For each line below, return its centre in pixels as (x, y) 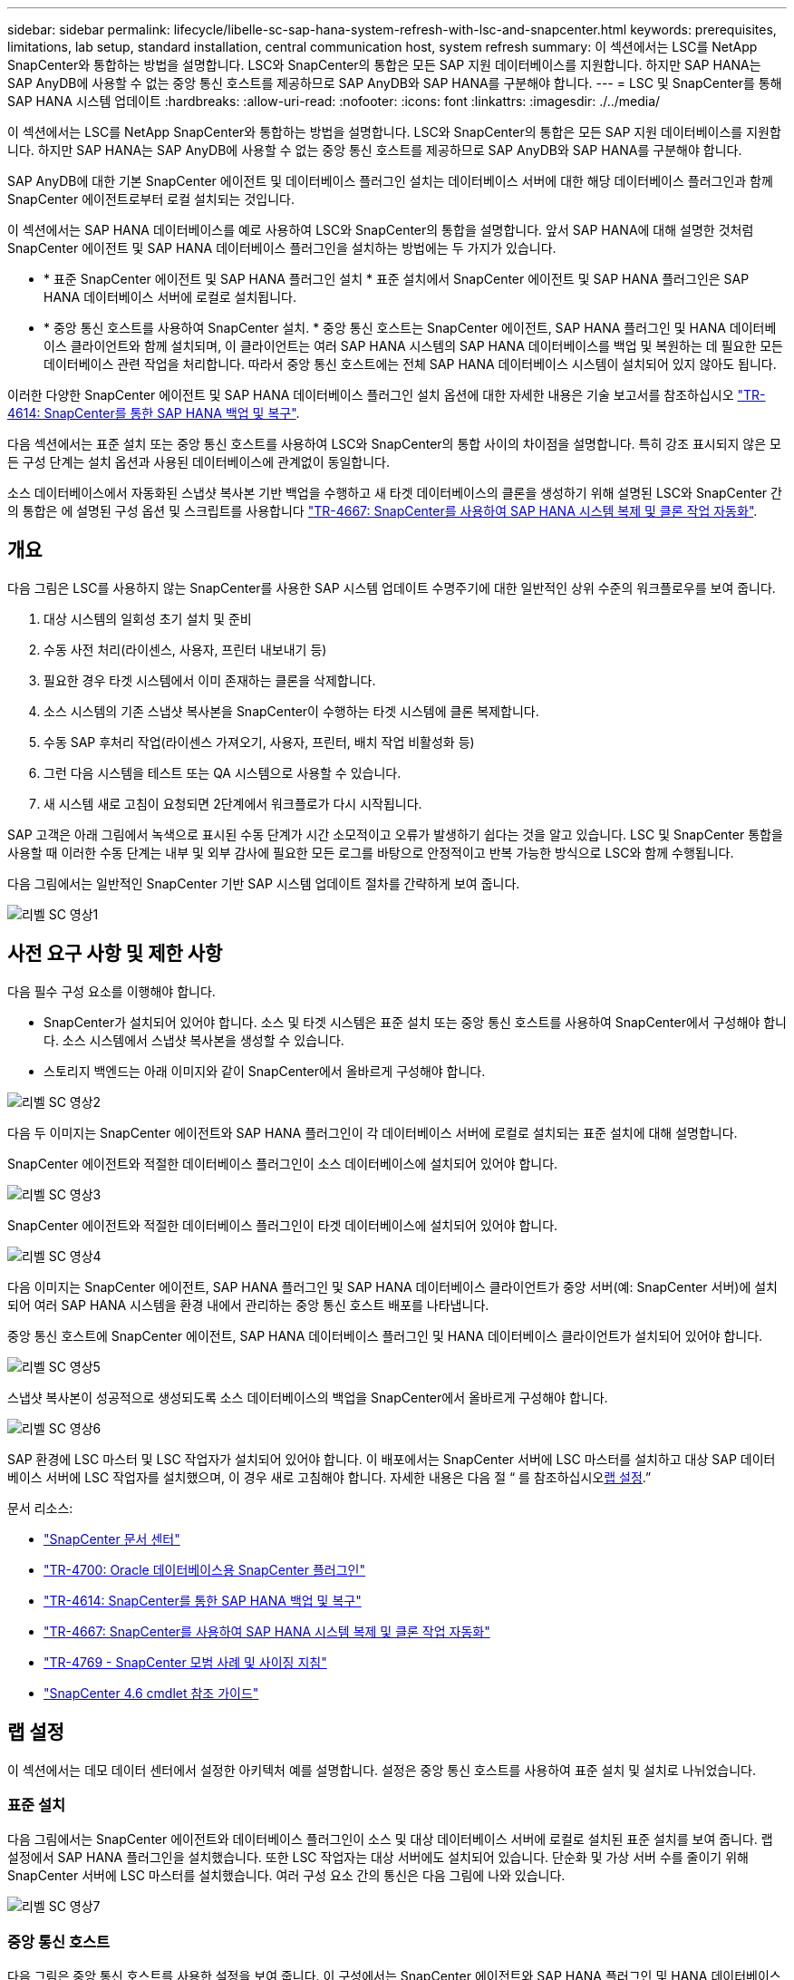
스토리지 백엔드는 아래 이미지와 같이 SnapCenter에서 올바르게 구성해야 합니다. (265, 1071)
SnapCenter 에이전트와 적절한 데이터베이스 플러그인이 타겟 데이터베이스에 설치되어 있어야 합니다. (283, 1225)
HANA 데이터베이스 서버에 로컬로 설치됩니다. (170, 297)
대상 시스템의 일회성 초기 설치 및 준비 (148, 618)
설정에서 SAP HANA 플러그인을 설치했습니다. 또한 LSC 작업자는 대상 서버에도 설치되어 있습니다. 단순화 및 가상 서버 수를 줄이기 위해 (378, 1858)
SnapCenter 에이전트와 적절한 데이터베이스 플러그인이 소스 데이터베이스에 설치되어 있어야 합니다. (283, 1163)
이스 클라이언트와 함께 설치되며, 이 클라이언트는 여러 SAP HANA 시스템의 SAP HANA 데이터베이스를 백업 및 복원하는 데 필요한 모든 (413, 346)
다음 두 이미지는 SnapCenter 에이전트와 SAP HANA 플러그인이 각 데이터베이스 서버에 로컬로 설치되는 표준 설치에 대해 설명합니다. (373, 1132)
